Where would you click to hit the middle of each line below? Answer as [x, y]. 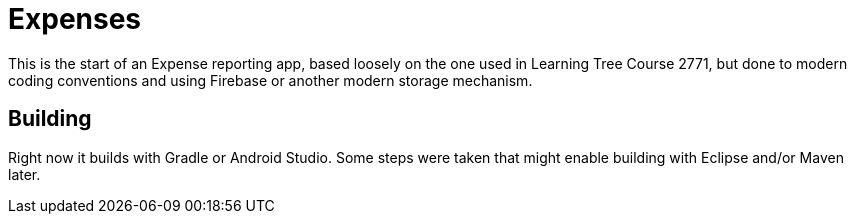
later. [24, 174]
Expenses [75, 19]
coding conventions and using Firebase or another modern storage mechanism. [270, 80]
